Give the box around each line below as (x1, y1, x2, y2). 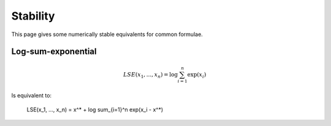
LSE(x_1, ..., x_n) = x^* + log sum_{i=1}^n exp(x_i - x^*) (26, 106, 164, 113)
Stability (11, 9, 55, 23)
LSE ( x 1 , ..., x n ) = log (123, 71, 178, 80)
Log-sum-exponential (11, 46, 97, 57)
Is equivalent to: (11, 92, 52, 99)
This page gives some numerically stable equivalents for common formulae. (11, 31, 204, 38)
